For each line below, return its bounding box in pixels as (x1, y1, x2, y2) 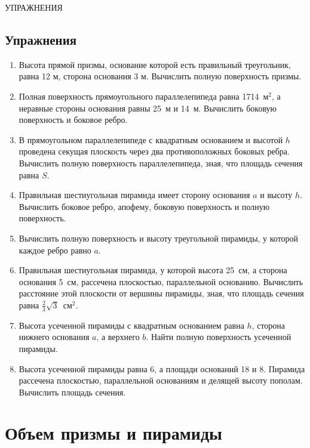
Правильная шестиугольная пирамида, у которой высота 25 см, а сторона (19, 264, 287, 276)
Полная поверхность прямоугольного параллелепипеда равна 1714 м (19, 89, 269, 102)
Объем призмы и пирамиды (5, 421, 222, 445)
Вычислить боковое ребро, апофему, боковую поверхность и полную (19, 200, 270, 212)
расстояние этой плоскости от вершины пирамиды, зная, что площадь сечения (19, 287, 304, 299)
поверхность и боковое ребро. (19, 113, 128, 126)
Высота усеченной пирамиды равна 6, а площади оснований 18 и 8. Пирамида (19, 362, 305, 375)
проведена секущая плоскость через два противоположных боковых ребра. (19, 145, 290, 157)
